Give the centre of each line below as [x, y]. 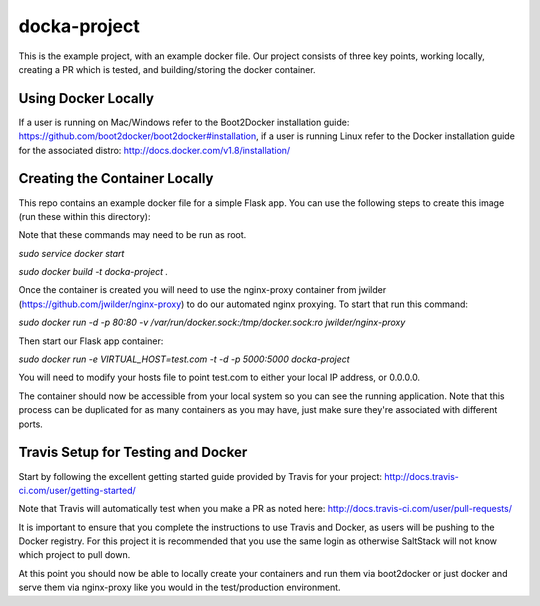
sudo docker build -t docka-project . [93, 272]
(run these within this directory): [84, 216]
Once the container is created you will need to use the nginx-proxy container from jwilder [202, 290]
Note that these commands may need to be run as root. [132, 235]
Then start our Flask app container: [91, 341]
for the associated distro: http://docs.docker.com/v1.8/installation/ [154, 150]
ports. [31, 424]
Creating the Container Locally [116, 178]
